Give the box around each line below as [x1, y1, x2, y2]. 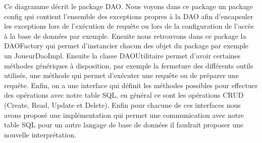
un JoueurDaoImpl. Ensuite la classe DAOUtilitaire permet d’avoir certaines [4, 50, 241, 60]
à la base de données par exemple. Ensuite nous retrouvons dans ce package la [4, 30, 246, 41]
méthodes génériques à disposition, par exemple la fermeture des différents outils [4, 60, 253, 70]
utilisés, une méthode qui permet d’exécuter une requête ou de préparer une [4, 70, 239, 81]
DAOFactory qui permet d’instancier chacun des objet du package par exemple [4, 40, 249, 51]
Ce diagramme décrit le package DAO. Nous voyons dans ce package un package [4, 1, 253, 11]
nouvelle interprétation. [4, 129, 76, 139]
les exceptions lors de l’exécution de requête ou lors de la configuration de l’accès [4, 21, 254, 31]
